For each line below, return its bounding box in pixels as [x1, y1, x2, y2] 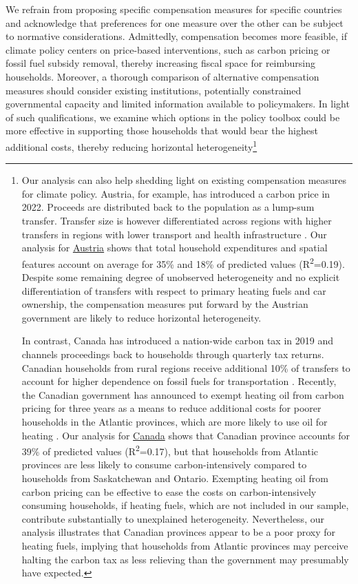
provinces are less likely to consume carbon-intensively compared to [21, 457, 307, 472]
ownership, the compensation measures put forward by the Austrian [21, 297, 308, 311]
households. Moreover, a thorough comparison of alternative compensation [6, 69, 319, 83]
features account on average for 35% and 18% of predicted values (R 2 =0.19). [21, 254, 345, 271]
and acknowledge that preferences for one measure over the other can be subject [6, 15, 344, 30]
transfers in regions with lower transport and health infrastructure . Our [21, 227, 327, 241]
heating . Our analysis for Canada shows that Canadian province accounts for [21, 428, 350, 442]
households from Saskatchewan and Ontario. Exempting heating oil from [21, 470, 328, 485]
